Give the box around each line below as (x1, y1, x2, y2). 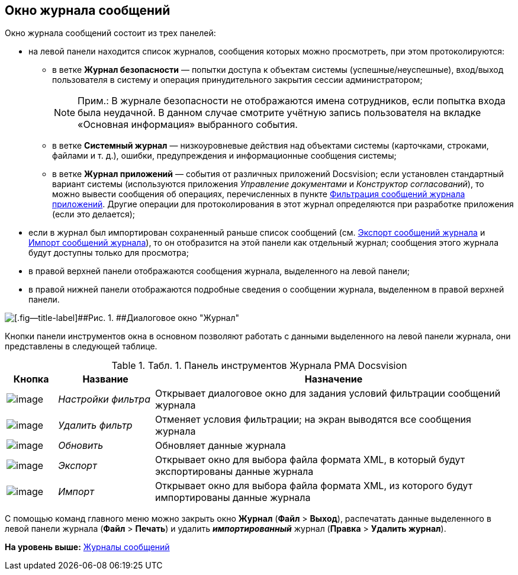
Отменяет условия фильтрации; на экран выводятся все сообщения (155, 413, 471, 426)
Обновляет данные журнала (155, 439, 286, 452)
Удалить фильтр (58, 419, 133, 432)
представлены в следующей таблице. (5, 341, 157, 352)
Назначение (304, 373, 363, 386)
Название (82, 373, 128, 386)
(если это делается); (52, 209, 135, 220)
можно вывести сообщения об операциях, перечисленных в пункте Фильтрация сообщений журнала (52, 189, 465, 200)
